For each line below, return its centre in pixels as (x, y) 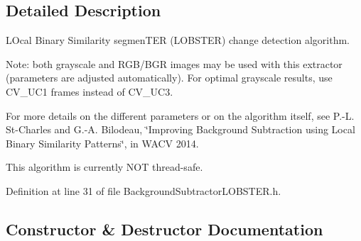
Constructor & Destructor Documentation (165, 229)
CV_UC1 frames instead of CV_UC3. (90, 91)
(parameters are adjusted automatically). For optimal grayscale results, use (169, 78)
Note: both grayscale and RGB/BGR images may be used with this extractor (174, 63)
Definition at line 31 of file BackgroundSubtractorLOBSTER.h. (144, 190)
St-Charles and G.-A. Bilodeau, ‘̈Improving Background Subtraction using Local (180, 129)
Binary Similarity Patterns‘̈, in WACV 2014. (102, 143)
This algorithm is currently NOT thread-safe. (104, 167)
